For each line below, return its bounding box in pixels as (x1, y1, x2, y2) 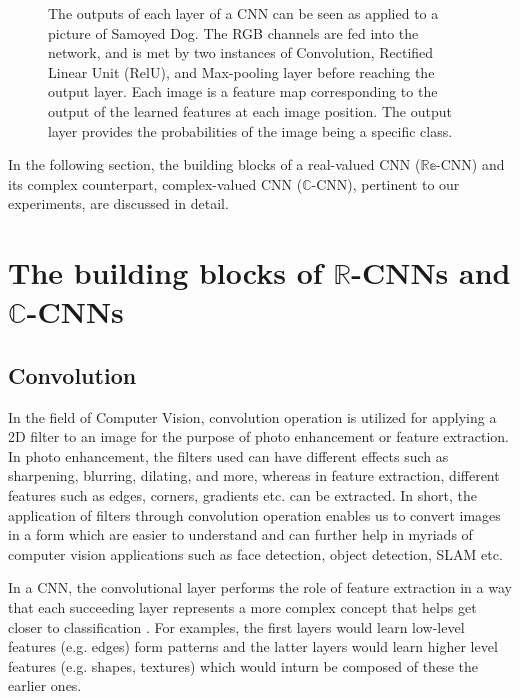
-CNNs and (351, 252, 511, 293)
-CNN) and (436, 154, 505, 175)
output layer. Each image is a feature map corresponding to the (48, 81, 438, 102)
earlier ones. (8, 675, 82, 696)
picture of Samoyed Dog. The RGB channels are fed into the (48, 22, 419, 43)
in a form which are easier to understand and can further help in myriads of (8, 524, 473, 545)
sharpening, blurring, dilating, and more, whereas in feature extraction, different (8, 465, 500, 486)
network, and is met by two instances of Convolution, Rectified (48, 42, 434, 63)
